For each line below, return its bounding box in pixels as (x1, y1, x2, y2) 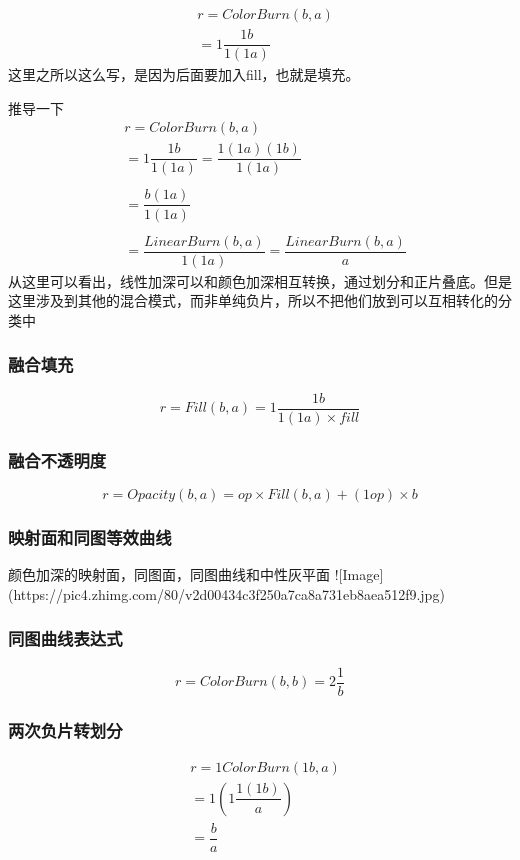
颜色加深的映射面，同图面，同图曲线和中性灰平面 (8, 564, 330, 585)
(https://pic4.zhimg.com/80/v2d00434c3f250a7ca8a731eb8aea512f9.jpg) (8, 583, 445, 604)
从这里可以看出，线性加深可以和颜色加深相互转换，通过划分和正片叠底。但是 (8, 270, 512, 291)
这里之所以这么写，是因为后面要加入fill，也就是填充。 (8, 64, 360, 85)
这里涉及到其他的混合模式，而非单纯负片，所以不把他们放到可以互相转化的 (8, 290, 498, 311)
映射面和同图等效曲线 (8, 524, 172, 549)
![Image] (334, 564, 384, 585)
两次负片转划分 (8, 717, 123, 742)
